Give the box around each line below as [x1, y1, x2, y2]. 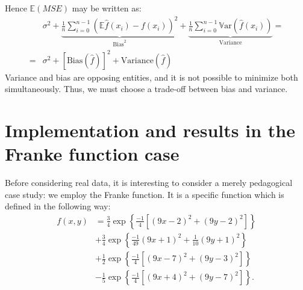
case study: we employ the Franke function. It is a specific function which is [5, 188, 284, 200]
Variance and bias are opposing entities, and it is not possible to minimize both [5, 70, 298, 83]
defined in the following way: [5, 200, 111, 212]
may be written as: [72, 2, 142, 14]
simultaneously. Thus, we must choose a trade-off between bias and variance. [5, 82, 288, 95]
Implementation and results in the [5, 118, 295, 143]
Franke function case [5, 141, 180, 166]
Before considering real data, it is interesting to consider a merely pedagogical [5, 176, 293, 189]
